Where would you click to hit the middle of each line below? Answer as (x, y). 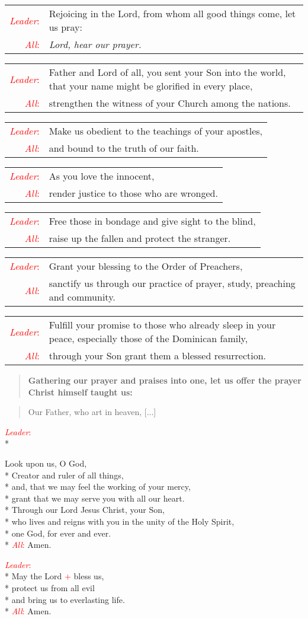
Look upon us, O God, (46, 463)
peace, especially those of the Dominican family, (148, 338)
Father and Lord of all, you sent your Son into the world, (167, 72)
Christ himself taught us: (80, 392)
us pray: (65, 27)
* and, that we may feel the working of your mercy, (98, 486)
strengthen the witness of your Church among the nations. (170, 103)
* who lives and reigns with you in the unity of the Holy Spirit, (120, 521)
